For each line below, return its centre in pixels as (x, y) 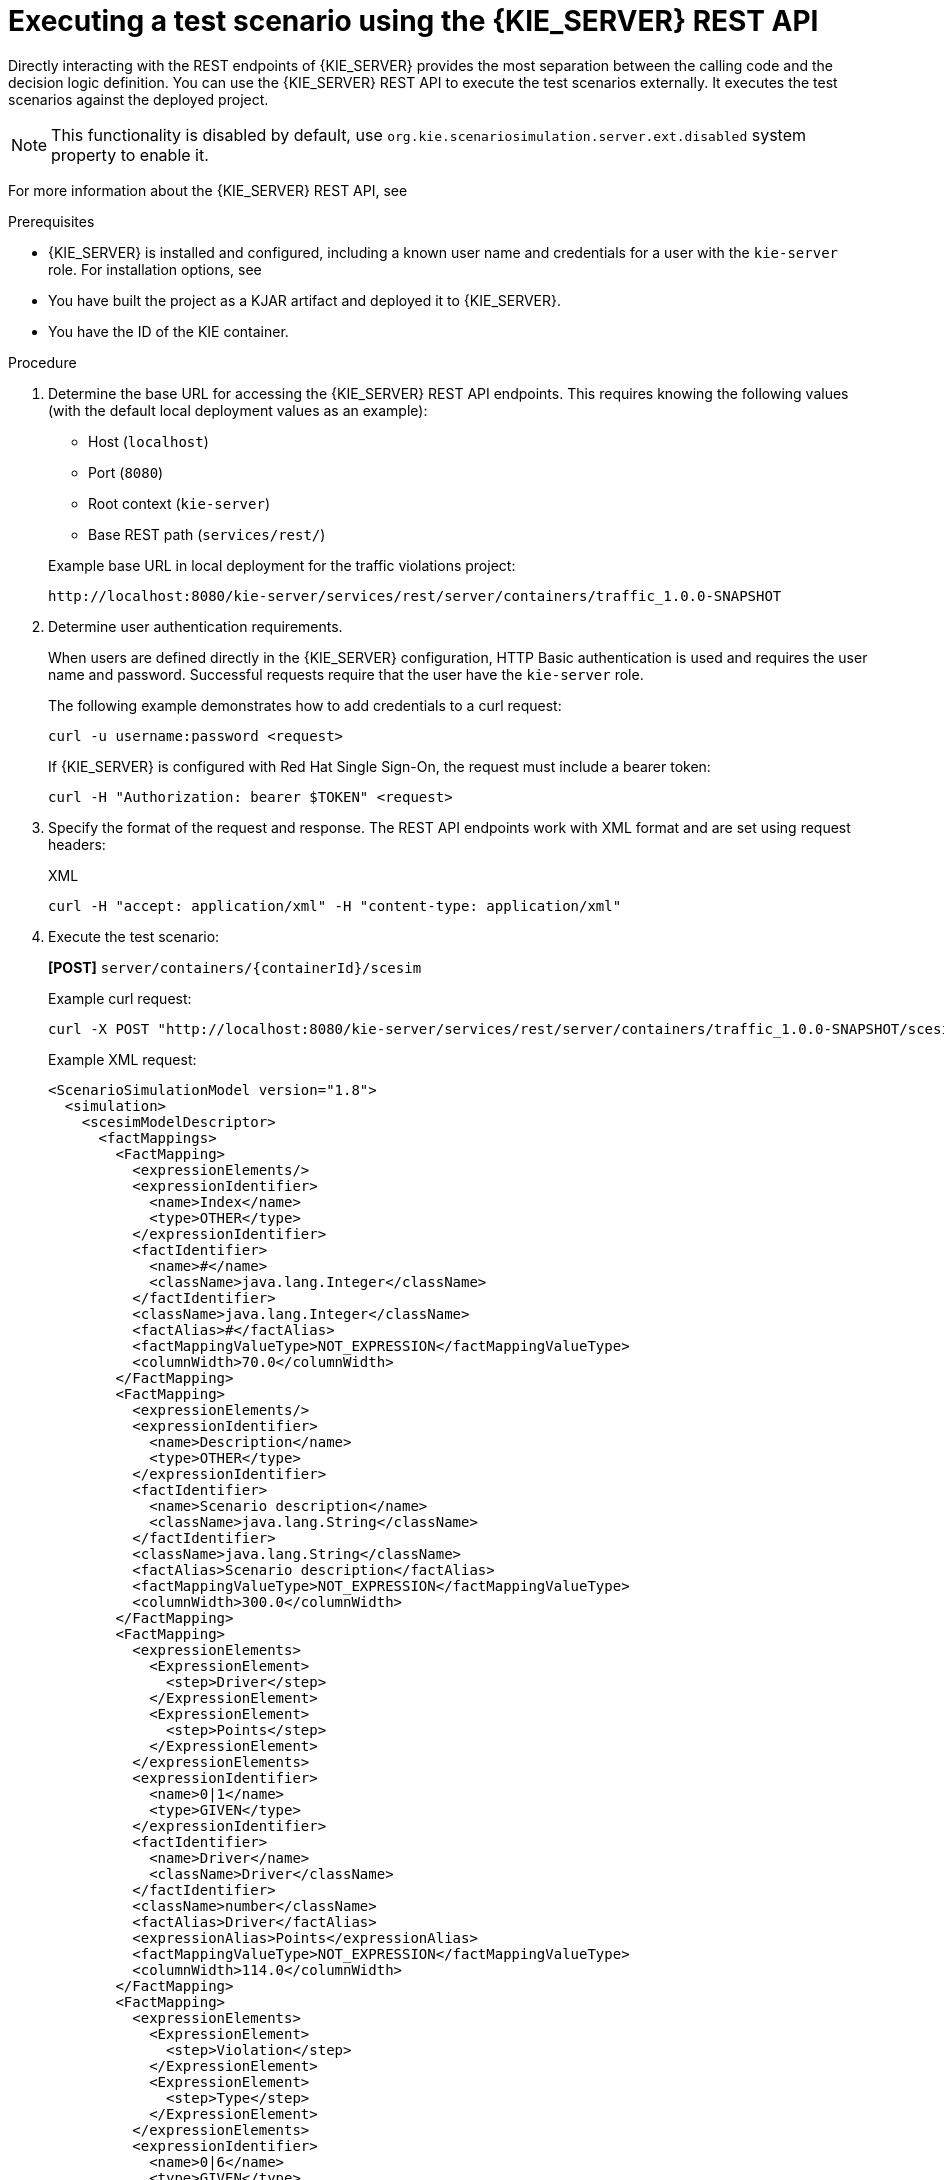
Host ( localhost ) (148, 441)
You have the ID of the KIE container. (168, 331)
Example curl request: (120, 998)
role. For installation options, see (155, 269)
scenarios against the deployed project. (138, 99)
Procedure (42, 362)
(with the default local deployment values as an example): (238, 410)
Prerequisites (51, 221)
